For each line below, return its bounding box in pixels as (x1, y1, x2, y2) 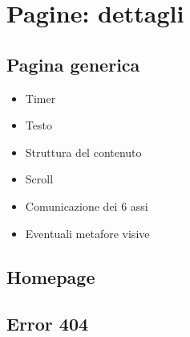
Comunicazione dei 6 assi (25, 197, 148, 214)
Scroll (25, 171, 54, 187)
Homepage (6, 264, 95, 289)
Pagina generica (6, 51, 140, 76)
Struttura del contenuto (25, 143, 142, 160)
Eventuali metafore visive (25, 224, 150, 241)
